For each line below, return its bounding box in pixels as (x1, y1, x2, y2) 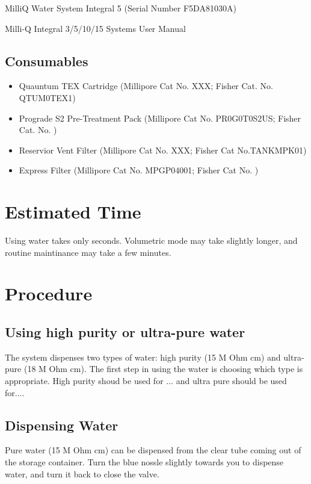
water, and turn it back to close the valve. (5, 467, 159, 480)
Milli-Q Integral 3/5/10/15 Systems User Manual (5, 22, 186, 34)
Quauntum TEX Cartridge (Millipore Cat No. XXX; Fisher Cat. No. (19, 79, 274, 92)
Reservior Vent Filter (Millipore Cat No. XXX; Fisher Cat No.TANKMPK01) (19, 143, 307, 156)
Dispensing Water (5, 415, 119, 434)
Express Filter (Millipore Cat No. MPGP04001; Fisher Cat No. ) (19, 164, 259, 176)
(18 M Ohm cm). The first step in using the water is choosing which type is (23, 362, 303, 375)
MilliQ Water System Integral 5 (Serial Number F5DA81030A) (5, 2, 236, 14)
